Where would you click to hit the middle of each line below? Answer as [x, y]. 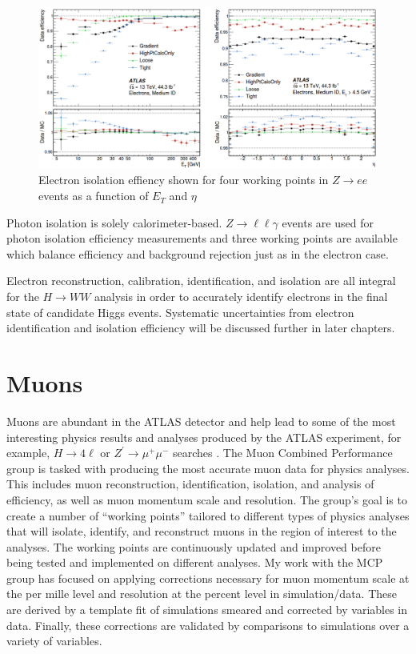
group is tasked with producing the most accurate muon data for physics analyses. [208, 468]
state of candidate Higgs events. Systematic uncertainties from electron [180, 312]
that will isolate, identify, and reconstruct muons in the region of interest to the [202, 531]
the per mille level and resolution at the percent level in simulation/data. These [202, 594]
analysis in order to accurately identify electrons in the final [241, 297]
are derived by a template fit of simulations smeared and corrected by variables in [207, 610]
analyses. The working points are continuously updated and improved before [194, 546]
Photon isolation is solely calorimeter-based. [114, 222]
